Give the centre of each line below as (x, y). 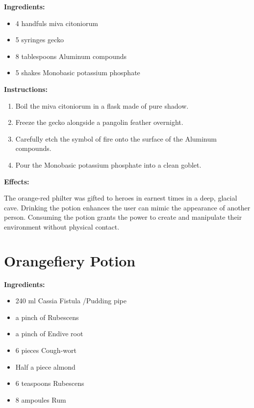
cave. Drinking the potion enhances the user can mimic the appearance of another (127, 207)
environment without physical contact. (62, 226)
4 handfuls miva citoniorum (57, 23)
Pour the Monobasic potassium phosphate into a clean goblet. (108, 164)
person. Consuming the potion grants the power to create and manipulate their (123, 217)
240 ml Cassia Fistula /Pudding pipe (71, 301)
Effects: (17, 181)
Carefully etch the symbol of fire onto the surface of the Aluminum (116, 138)
